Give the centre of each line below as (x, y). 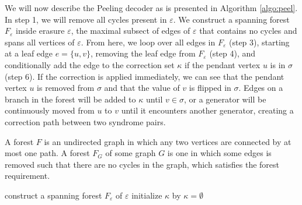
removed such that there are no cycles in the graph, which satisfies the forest (142, 164)
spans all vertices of (40, 42)
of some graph (131, 153)
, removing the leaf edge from (143, 53)
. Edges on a (261, 88)
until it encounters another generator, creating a (207, 110)
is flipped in (210, 88)
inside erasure (40, 31)
